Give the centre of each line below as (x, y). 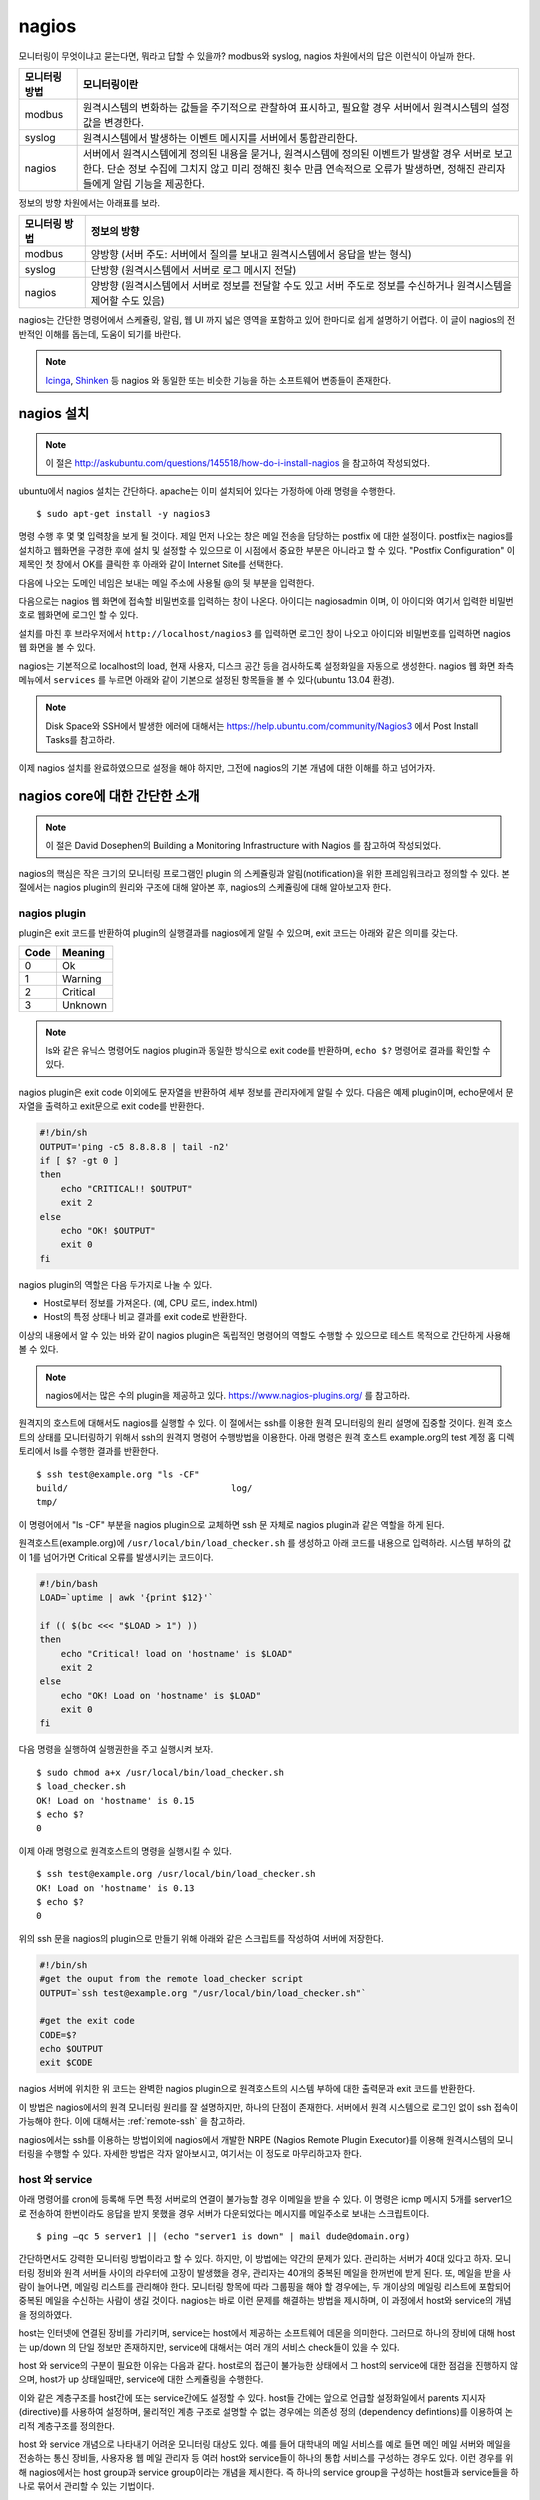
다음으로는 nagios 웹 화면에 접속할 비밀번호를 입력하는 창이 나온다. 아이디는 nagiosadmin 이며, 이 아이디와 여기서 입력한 (253, 601)
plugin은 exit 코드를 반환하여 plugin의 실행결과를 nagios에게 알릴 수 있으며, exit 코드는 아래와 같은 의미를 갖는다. (238, 933)
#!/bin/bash (69, 1583)
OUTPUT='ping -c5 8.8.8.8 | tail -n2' (134, 1146)
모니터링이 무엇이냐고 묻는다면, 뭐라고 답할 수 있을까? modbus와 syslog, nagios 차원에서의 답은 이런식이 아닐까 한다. (246, 56)
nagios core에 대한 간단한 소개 (109, 796)
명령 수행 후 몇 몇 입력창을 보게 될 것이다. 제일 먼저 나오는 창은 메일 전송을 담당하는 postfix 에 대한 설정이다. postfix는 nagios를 (266, 536)
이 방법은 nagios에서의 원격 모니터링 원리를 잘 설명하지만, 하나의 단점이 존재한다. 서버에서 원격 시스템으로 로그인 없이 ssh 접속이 (268, 2107)
